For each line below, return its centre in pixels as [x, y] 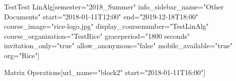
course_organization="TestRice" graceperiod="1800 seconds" [97, 36]
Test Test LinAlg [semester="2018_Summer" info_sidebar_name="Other [114, 6]
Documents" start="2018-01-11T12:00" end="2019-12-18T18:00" [101, 16]
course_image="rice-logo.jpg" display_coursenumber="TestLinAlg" [107, 26]
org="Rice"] [22, 55]
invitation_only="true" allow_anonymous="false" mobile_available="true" [118, 45]
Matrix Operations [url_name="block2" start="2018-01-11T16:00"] [105, 72]
